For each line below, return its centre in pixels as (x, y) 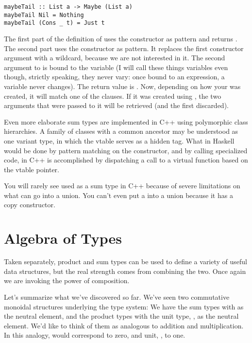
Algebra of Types (63, 238)
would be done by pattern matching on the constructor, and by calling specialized (126, 150)
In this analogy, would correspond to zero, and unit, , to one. (95, 335)
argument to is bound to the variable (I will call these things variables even (116, 67)
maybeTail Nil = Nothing (44, 15)
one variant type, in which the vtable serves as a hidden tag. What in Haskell (119, 140)
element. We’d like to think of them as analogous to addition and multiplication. (124, 325)
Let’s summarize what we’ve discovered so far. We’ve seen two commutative (117, 297)
